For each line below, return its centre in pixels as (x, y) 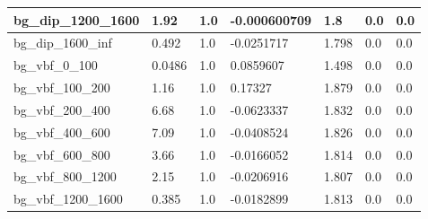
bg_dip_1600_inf (63, 43)
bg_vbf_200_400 (62, 109)
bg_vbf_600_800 (62, 154)
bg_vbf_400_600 (62, 131)
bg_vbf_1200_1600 (68, 199)
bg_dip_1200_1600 (77, 19)
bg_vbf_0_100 (56, 65)
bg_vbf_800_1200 (65, 176)
